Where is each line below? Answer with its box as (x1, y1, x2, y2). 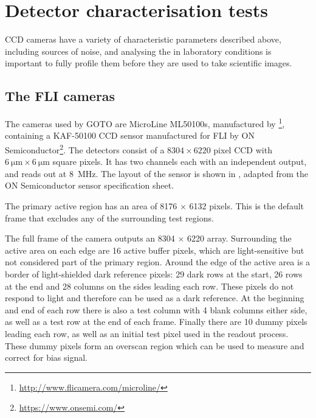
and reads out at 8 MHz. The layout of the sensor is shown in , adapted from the (5, 167, 309, 179)
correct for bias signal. (5, 351, 88, 364)
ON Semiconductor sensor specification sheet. (5, 179, 174, 192)
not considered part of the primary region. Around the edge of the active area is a (5, 256, 311, 268)
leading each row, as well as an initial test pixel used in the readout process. (5, 327, 289, 340)
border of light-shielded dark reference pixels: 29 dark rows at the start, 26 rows (5, 267, 303, 280)
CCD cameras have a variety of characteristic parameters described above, (5, 33, 281, 46)
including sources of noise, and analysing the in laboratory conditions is (5, 44, 272, 57)
